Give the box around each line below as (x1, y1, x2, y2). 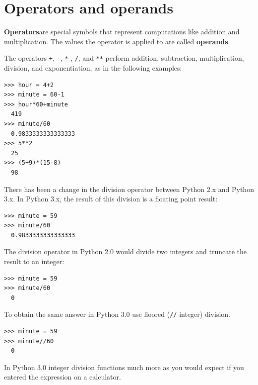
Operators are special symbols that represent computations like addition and (4, 26, 240, 37)
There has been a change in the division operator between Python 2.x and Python (4, 184, 254, 194)
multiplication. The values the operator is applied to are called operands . (4, 36, 230, 46)
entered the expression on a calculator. (4, 372, 121, 382)
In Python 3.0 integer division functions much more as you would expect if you (4, 362, 244, 372)
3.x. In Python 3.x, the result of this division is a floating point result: (4, 193, 218, 204)
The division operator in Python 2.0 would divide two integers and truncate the (4, 246, 247, 257)
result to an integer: (4, 256, 64, 267)
